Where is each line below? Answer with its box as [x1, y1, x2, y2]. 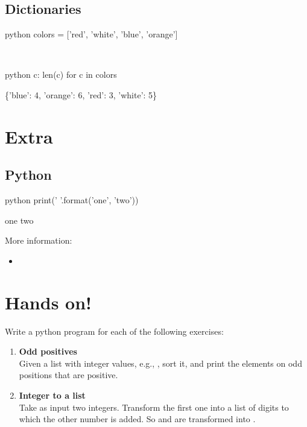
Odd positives [19, 345, 77, 358]
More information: [5, 234, 72, 247]
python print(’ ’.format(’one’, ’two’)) [5, 194, 139, 206]
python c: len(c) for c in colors [5, 68, 117, 81]
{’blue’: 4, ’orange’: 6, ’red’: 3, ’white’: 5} [5, 88, 157, 101]
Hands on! [5, 289, 92, 314]
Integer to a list [19, 389, 86, 402]
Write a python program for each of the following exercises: [5, 324, 224, 337]
